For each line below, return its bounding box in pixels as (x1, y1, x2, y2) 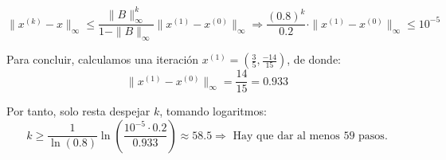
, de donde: (287, 51, 341, 68)
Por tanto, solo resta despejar (6, 103, 151, 119)
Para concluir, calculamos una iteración (6, 51, 199, 68)
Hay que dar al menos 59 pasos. (233, 130, 388, 142)
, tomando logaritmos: (159, 103, 267, 119)
